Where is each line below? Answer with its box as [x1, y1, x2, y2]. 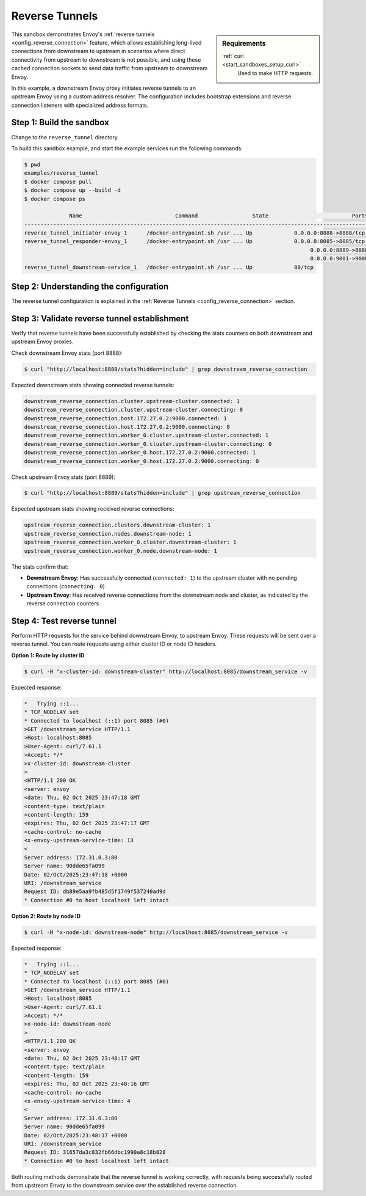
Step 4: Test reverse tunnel [11, 616, 117, 626]
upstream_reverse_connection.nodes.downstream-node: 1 [24, 530, 192, 537]
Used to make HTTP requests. [237, 69, 314, 76]
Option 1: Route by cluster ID [11, 651, 85, 659]
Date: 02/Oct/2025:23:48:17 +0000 [24, 1132, 127, 1139]
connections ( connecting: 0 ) [26, 583, 105, 590]
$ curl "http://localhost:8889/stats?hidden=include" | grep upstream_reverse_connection [24, 489, 301, 497]
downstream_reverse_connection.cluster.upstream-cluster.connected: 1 [24, 398, 240, 404]
